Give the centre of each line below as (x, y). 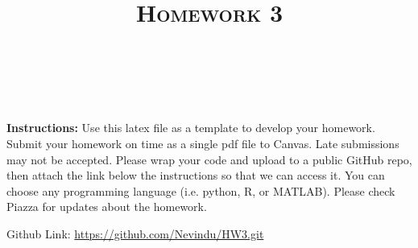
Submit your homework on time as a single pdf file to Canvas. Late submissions (203, 143)
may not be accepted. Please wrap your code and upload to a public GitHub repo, (209, 159)
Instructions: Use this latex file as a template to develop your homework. (191, 128)
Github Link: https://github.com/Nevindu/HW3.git (135, 233)
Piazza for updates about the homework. (107, 207)
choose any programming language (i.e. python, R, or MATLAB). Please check (201, 190)
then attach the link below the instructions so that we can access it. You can (196, 175)
